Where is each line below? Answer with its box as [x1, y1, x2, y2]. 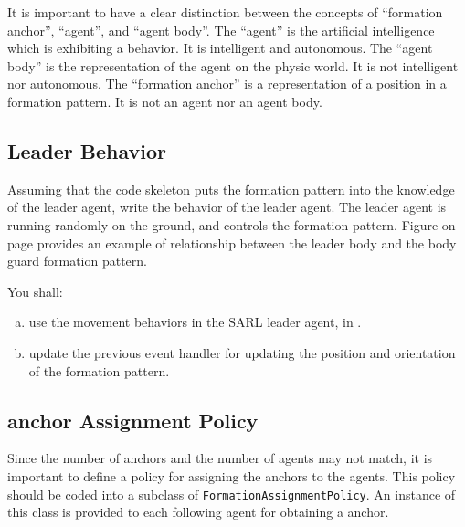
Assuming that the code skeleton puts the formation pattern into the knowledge [7, 179, 455, 198]
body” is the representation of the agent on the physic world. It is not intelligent [7, 56, 459, 75]
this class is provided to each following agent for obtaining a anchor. [7, 502, 389, 522]
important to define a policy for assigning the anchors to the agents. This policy [7, 466, 456, 485]
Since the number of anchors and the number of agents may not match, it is [7, 448, 433, 468]
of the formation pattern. [28, 361, 170, 380]
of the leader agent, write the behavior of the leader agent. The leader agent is [7, 197, 447, 216]
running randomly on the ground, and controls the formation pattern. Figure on [7, 215, 456, 234]
